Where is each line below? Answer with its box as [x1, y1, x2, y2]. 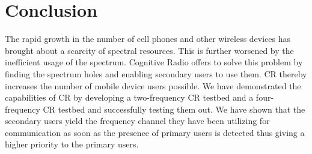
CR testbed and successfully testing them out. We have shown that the [43, 102, 305, 115]
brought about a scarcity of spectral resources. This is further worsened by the [5, 44, 294, 56]
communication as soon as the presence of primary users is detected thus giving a [5, 126, 305, 138]
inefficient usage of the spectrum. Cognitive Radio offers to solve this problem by [5, 56, 303, 68]
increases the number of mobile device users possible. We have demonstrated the [5, 79, 301, 92]
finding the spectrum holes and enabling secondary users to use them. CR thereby [5, 67, 307, 80]
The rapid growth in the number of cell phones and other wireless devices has [5, 32, 291, 45]
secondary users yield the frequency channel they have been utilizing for [5, 114, 270, 127]
